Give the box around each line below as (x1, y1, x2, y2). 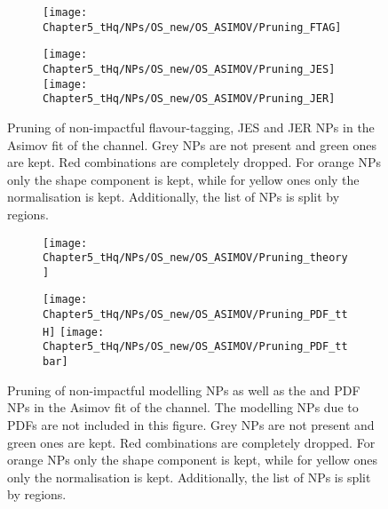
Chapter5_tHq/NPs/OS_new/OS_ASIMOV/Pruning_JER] (43, 92, 336, 106)
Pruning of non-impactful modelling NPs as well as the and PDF (7, 380, 360, 399)
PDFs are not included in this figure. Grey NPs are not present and (7, 415, 375, 433)
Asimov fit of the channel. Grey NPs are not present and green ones (7, 135, 377, 154)
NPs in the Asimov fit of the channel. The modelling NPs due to (7, 398, 359, 417)
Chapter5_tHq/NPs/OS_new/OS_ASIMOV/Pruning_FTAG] (43, 20, 342, 34)
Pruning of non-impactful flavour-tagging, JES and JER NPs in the (7, 117, 375, 136)
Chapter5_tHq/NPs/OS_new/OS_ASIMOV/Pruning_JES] (43, 62, 336, 76)
